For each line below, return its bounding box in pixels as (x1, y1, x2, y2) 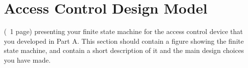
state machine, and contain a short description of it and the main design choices (4, 45, 244, 55)
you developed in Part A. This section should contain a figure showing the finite (4, 35, 244, 46)
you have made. (4, 54, 51, 65)
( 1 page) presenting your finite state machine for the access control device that (4, 26, 243, 36)
